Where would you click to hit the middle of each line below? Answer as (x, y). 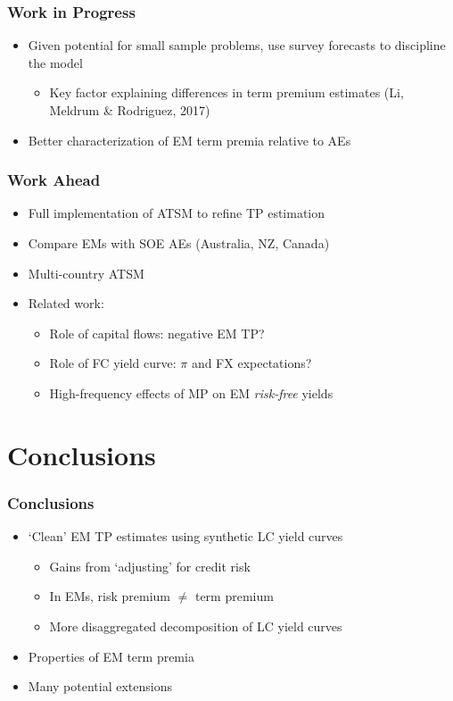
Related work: (66, 303)
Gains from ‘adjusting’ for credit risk (150, 566)
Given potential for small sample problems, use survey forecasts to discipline (237, 45)
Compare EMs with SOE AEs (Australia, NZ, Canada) (179, 243)
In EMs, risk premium (110, 596)
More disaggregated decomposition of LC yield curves (196, 626)
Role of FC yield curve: (113, 363)
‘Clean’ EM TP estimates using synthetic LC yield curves (185, 536)
